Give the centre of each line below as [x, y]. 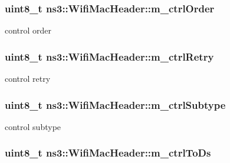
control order [28, 30]
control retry [28, 79]
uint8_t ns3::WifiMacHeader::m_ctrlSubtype [115, 104]
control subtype [33, 126]
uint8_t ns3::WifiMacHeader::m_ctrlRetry [109, 56]
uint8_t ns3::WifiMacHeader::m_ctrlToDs [108, 153]
